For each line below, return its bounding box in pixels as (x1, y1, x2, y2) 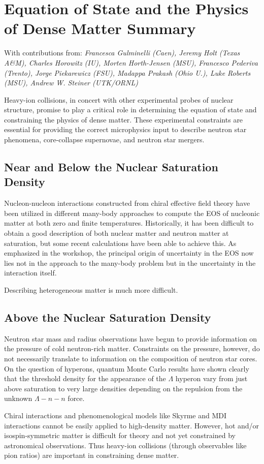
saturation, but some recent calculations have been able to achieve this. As (4, 237, 237, 248)
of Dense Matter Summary (4, 18, 196, 39)
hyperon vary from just (175, 373, 248, 384)
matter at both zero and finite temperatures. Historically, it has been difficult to (4, 218, 254, 228)
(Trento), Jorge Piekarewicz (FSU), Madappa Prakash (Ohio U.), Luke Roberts (4, 67, 251, 78)
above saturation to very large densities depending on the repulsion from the (4, 383, 243, 393)
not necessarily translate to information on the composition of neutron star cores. (4, 353, 257, 363)
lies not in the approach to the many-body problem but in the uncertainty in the (4, 257, 256, 268)
